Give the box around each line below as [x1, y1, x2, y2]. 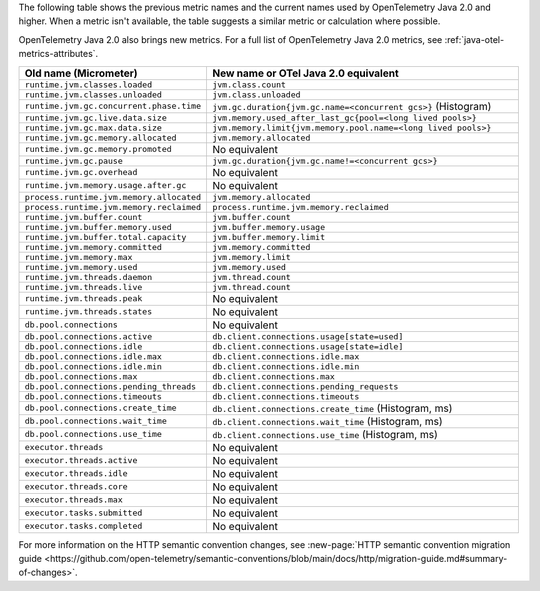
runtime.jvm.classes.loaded [24, 79, 153, 90]
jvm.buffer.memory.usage [211, 221, 325, 232]
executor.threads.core [24, 481, 129, 492]
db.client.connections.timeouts [211, 391, 360, 402]
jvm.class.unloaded [211, 89, 301, 100]
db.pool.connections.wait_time [24, 416, 167, 427]
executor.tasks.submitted [24, 508, 143, 519]
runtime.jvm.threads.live [24, 281, 143, 292]
